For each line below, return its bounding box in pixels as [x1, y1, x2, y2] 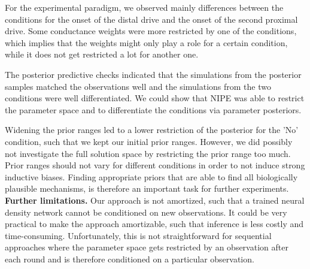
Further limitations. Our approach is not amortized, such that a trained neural [5, 194, 305, 206]
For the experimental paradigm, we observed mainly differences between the [5, 1, 284, 13]
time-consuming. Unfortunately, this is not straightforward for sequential [5, 229, 272, 241]
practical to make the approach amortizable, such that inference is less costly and [5, 217, 304, 230]
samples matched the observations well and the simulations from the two [5, 80, 271, 92]
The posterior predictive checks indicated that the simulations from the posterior [5, 68, 302, 80]
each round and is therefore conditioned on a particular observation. [5, 252, 254, 265]
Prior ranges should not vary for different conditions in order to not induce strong [5, 159, 305, 171]
